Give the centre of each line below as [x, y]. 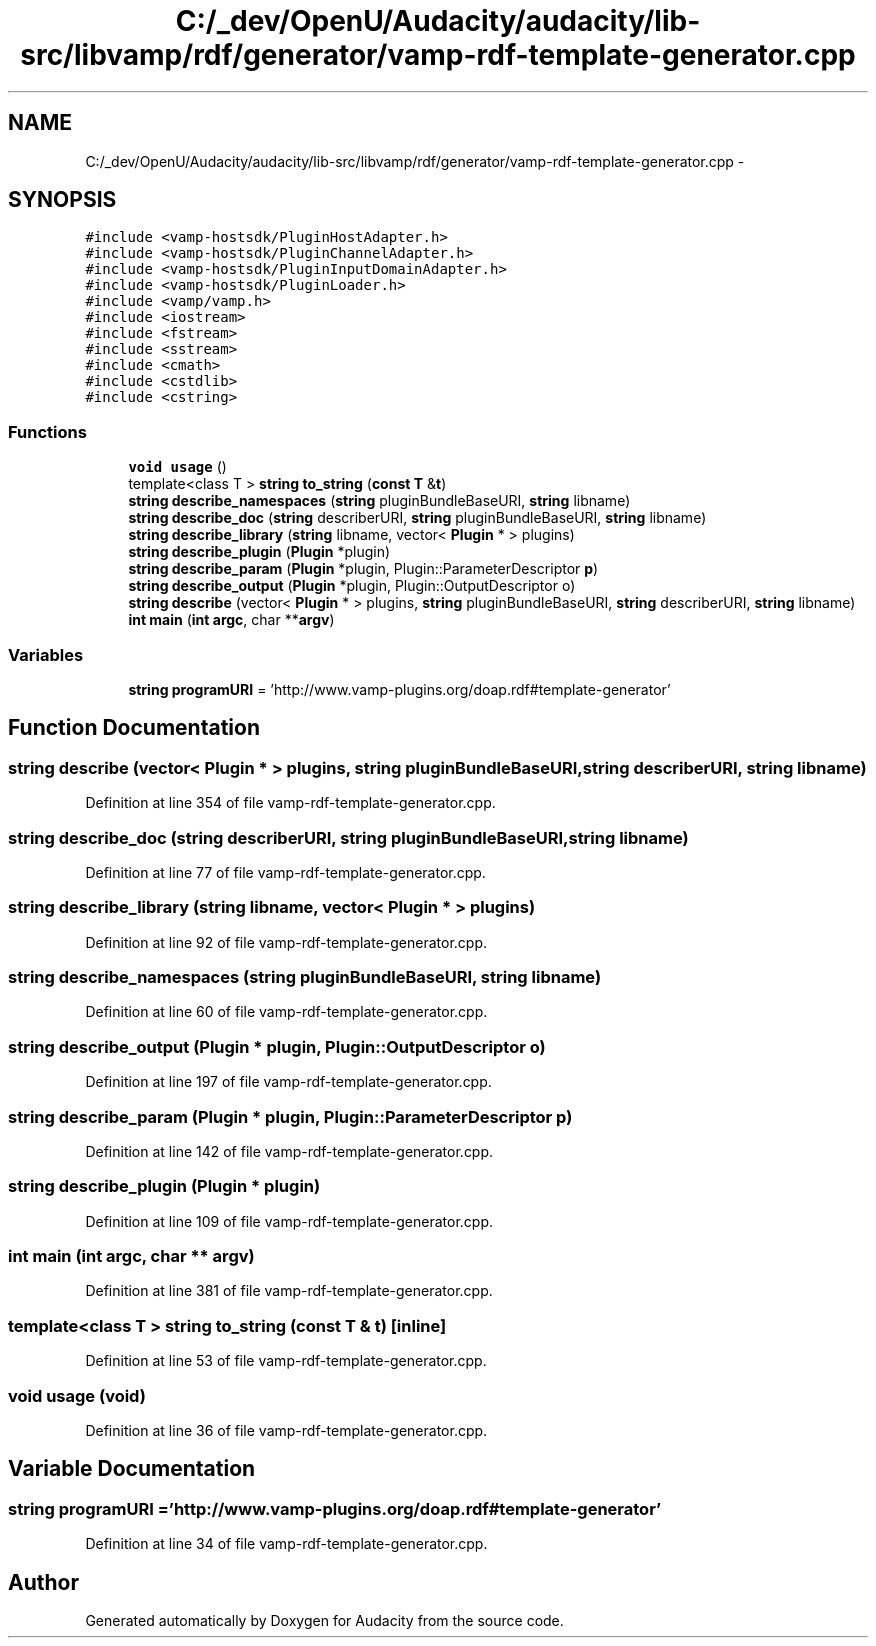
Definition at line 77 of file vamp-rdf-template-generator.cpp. [285, 872]
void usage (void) [77, 1395]
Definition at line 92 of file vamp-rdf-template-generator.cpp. [286, 942]
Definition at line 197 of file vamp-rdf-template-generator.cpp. [288, 1082]
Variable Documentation [132, 1469]
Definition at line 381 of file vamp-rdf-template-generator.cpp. [289, 1291]
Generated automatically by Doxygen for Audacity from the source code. [324, 1620]
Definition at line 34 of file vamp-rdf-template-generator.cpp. [286, 1544]
